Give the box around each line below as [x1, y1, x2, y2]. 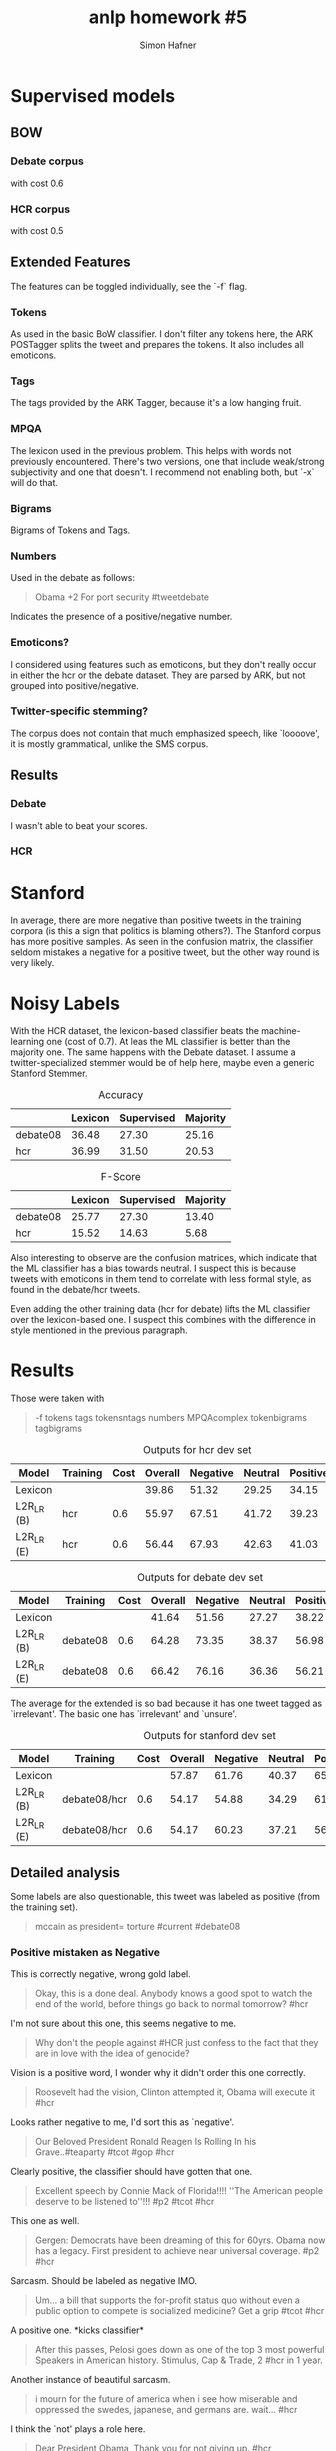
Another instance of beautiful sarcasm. [10, 2374, 171, 2386]
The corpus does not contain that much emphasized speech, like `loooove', [10, 727, 320, 739]
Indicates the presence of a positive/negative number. [10, 611, 233, 623]
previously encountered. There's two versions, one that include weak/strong [10, 455, 325, 467]
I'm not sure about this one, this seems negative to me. [10, 2017, 237, 2030]
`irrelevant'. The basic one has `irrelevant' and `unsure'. [10, 1707, 238, 1720]
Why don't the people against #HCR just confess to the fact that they [34, 2037, 319, 2049]
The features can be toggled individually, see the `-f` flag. [10, 280, 248, 292]
